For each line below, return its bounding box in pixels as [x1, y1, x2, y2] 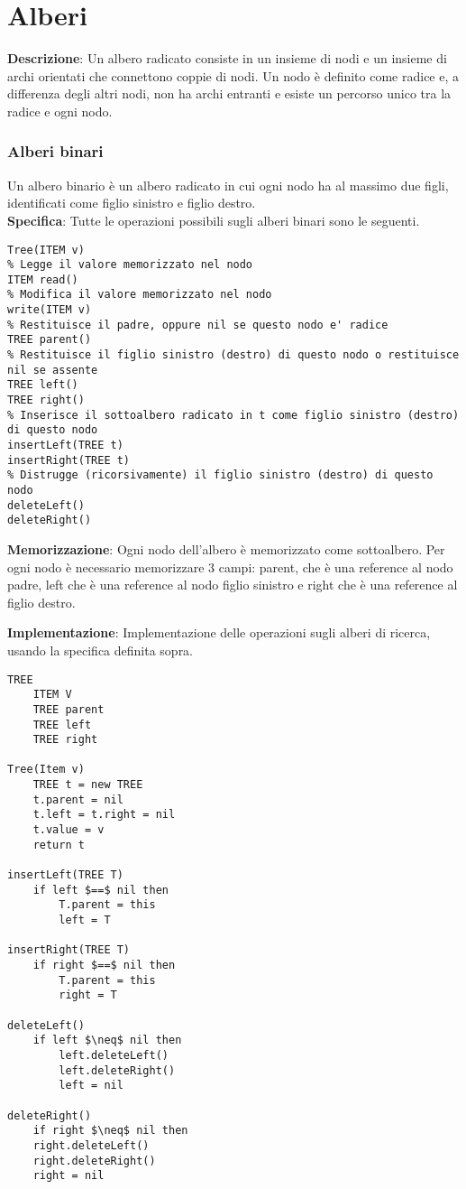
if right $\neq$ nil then [32, 1124, 188, 1138]
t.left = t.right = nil [32, 808, 176, 822]
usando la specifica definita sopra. [7, 640, 194, 659]
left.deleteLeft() [59, 1048, 169, 1062]
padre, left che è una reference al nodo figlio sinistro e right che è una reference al [7, 575, 458, 594]
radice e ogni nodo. [7, 101, 113, 120]
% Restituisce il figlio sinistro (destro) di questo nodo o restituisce [7, 348, 460, 362]
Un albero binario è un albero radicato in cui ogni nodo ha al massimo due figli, [7, 175, 449, 194]
